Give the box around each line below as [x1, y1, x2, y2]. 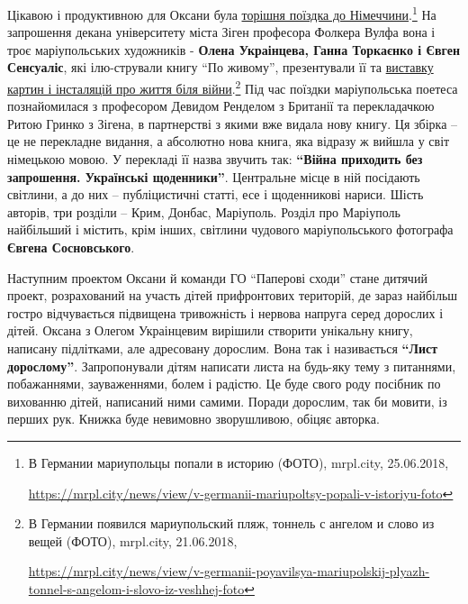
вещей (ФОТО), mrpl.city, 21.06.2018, [28, 531, 238, 550]
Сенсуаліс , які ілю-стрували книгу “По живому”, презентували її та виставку [7, 58, 434, 77]
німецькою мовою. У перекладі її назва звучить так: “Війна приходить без [7, 150, 423, 169]
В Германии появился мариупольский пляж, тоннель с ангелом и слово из [28, 514, 435, 533]
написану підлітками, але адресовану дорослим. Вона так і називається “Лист [7, 339, 438, 357]
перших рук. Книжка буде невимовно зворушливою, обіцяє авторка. [7, 409, 380, 428]
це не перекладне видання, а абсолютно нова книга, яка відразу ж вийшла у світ [7, 132, 450, 151]
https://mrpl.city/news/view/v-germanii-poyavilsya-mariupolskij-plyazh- [28, 562, 430, 581]
